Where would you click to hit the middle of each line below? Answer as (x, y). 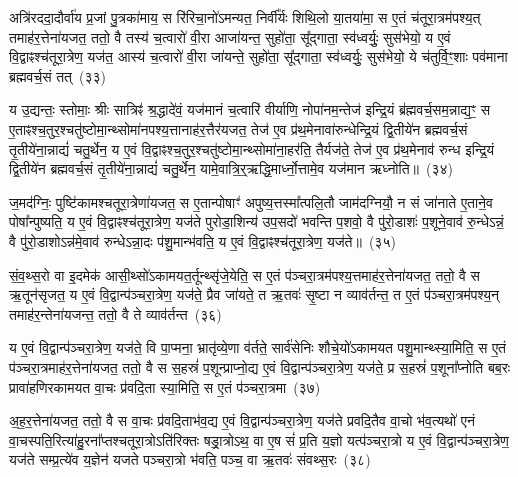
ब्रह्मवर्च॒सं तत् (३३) (57, 75)
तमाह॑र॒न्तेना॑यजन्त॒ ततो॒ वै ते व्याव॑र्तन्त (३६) (115, 313)
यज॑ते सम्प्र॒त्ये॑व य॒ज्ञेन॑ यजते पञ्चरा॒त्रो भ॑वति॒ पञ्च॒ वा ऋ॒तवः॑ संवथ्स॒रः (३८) (190, 459)
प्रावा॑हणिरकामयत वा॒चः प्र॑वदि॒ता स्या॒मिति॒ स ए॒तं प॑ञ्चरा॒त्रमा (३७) (165, 386)
